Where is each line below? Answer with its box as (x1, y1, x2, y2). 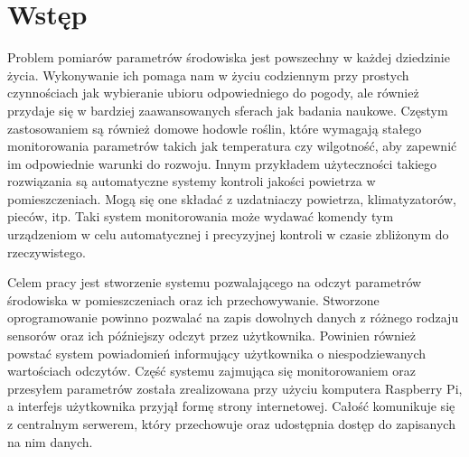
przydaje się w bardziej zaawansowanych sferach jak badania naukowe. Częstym (7, 100, 448, 119)
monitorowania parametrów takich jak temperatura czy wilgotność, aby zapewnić (7, 136, 457, 155)
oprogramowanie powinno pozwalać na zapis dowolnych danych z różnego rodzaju (7, 308, 459, 327)
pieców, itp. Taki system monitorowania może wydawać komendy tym (7, 207, 394, 226)
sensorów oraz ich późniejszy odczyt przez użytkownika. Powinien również (7, 326, 417, 345)
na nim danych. (7, 432, 93, 451)
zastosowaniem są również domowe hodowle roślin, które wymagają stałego (7, 118, 422, 137)
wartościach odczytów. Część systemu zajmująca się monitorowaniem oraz (7, 361, 416, 380)
